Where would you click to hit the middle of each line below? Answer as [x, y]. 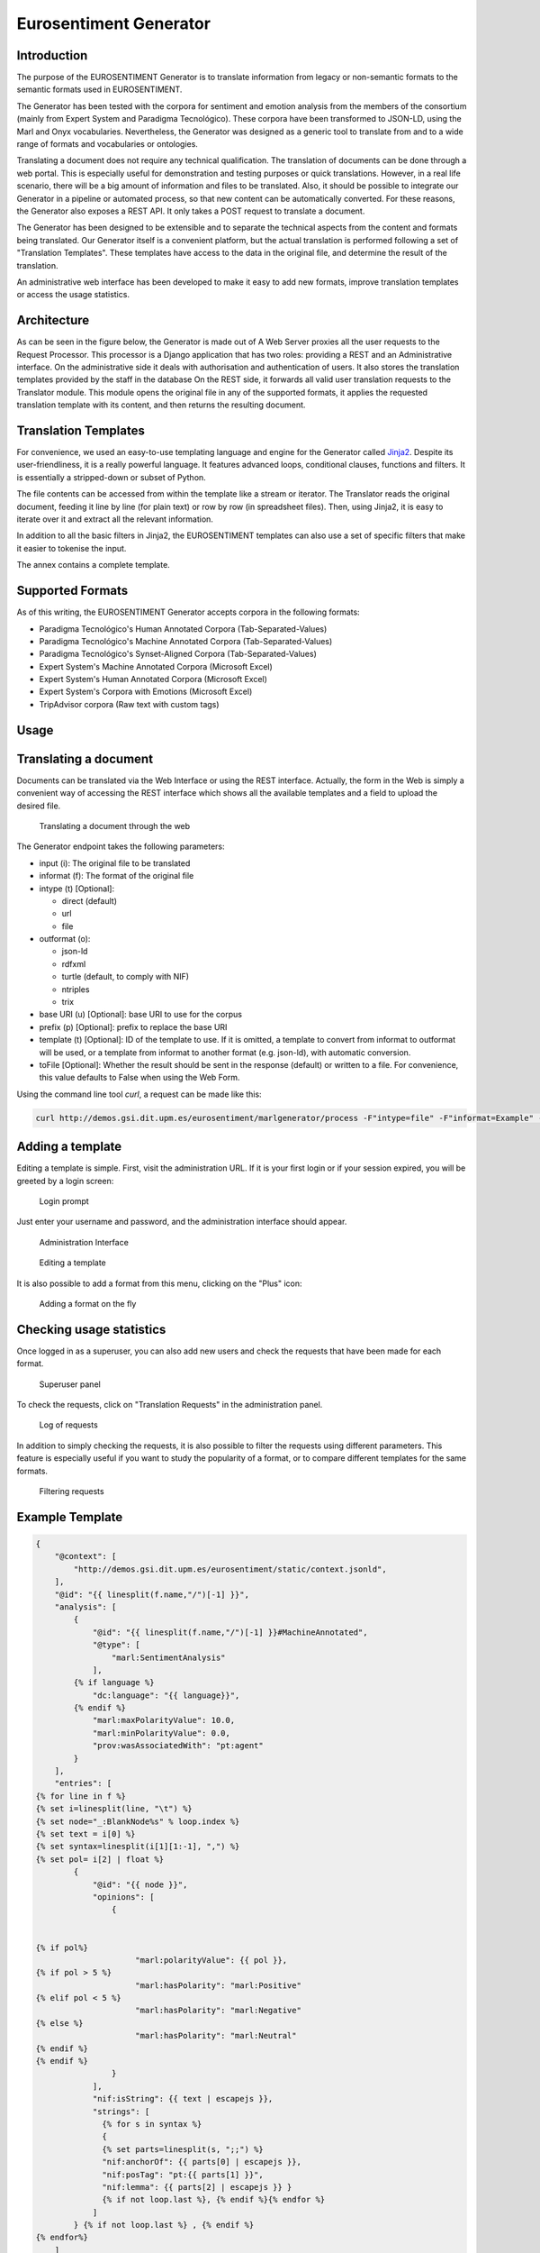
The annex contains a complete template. [93, 565]
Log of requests [68, 1425]
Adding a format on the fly [88, 1303]
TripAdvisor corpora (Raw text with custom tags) [129, 704]
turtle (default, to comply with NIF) [125, 977]
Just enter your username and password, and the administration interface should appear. [182, 1222]
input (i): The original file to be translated [115, 863]
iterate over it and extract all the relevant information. [115, 519]
